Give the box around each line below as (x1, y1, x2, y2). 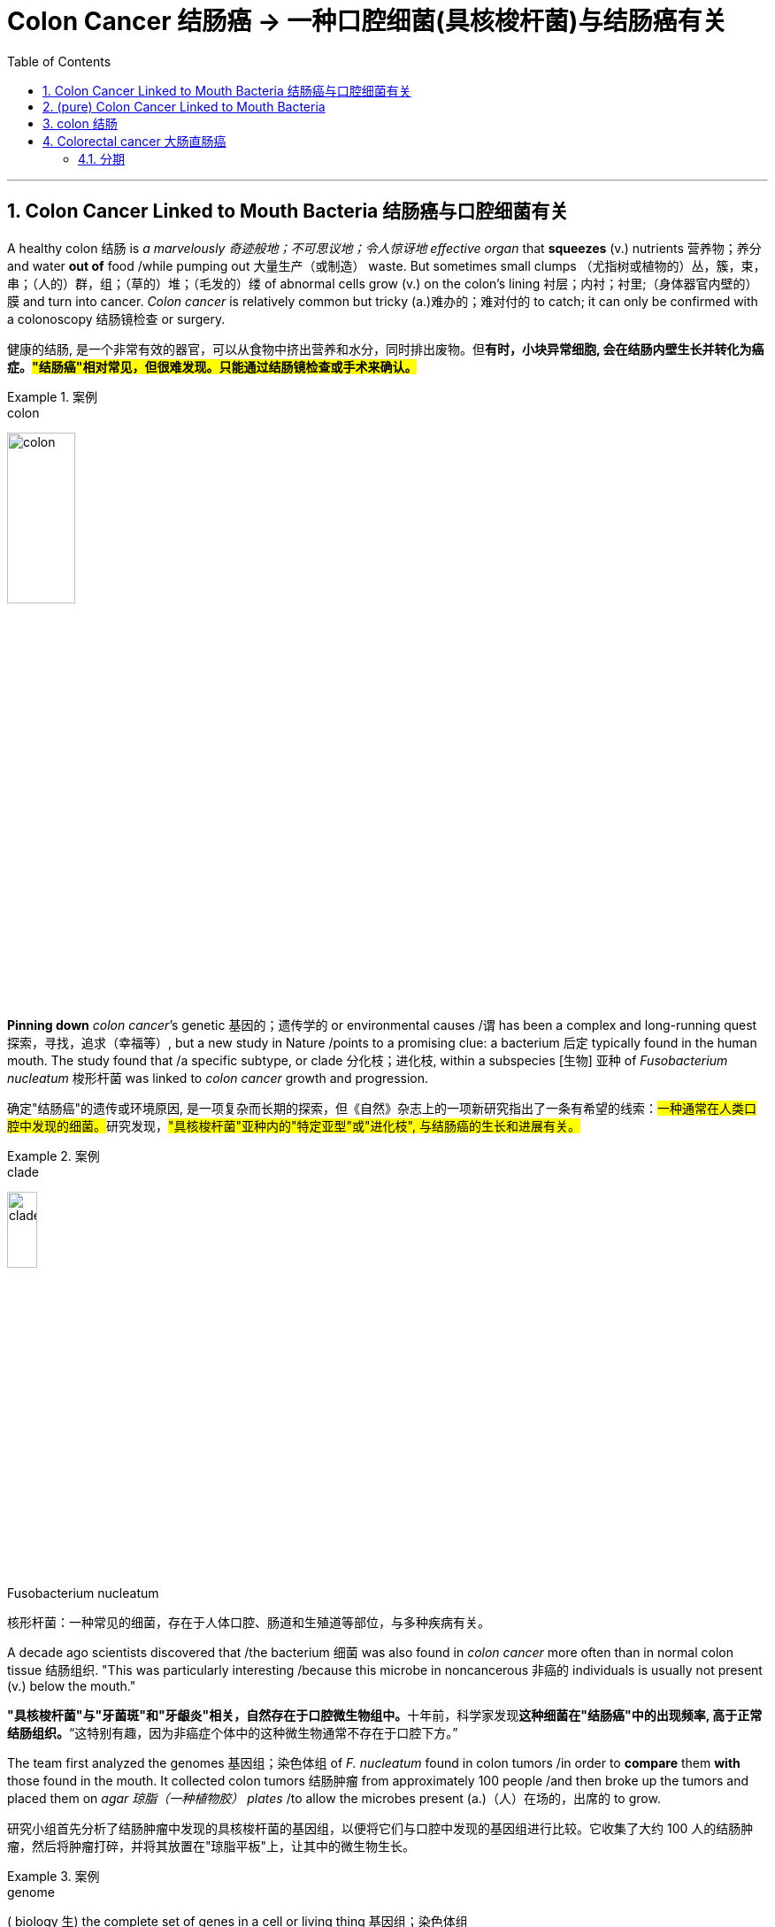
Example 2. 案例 (7, 1148, 100, 1164)
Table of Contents (7, 53, 111, 69)
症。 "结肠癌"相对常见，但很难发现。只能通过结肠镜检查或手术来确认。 (7, 358, 418, 374)
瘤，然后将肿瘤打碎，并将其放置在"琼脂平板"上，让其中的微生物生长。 (7, 1838, 416, 1854)
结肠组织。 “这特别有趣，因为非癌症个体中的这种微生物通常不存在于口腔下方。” (7, 1724, 458, 1740)
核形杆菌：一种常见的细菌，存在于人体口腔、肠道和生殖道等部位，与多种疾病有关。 (7, 1614, 490, 1630)
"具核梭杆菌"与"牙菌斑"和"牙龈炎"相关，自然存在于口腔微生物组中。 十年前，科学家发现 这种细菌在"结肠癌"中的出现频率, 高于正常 (7, 1707, 763, 1723)
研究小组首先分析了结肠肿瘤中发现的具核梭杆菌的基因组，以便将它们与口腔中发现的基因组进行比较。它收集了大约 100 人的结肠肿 (7, 1820, 754, 1836)
